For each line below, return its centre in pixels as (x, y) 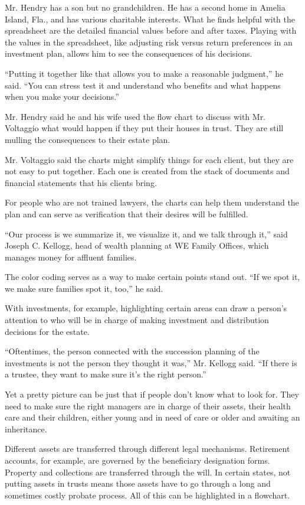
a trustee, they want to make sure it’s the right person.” (106, 374)
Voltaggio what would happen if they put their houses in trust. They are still (144, 128)
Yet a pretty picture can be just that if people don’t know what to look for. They (152, 394)
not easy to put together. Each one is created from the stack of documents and (147, 171)
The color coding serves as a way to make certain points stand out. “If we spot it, (152, 277)
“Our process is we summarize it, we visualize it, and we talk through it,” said (146, 234)
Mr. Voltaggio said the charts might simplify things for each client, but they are (149, 159)
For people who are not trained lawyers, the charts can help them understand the (152, 202)
